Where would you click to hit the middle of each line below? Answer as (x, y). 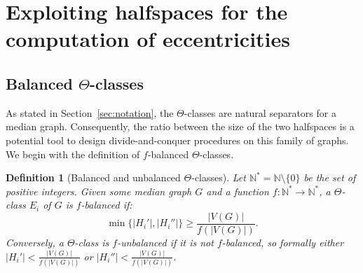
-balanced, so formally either (283, 242)
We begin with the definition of (73, 154)
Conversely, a (35, 242)
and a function (238, 191)
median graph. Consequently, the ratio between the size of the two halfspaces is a (180, 126)
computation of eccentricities (148, 39)
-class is (92, 242)
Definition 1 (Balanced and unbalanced (93, 177)
